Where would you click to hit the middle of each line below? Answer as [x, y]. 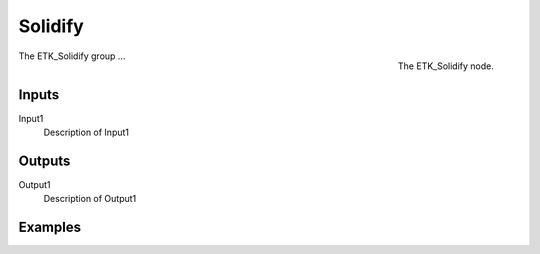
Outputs [44, 160]
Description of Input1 [86, 132]
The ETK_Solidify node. [445, 66]
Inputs [39, 94]
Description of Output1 [90, 199]
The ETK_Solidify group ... [72, 56]
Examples [50, 227]
